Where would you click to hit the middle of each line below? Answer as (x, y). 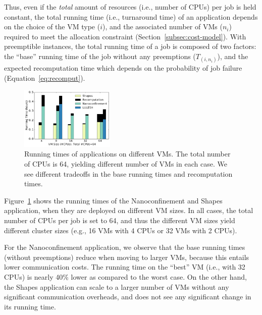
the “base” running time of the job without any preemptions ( (100, 56)
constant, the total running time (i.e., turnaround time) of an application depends (131, 16)
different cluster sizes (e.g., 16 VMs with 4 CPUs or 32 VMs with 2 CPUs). (121, 230)
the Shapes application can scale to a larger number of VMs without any (117, 286)
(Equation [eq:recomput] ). (45, 77)
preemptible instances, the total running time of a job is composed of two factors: (130, 46)
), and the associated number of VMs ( (163, 27)
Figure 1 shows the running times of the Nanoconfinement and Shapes (113, 200)
